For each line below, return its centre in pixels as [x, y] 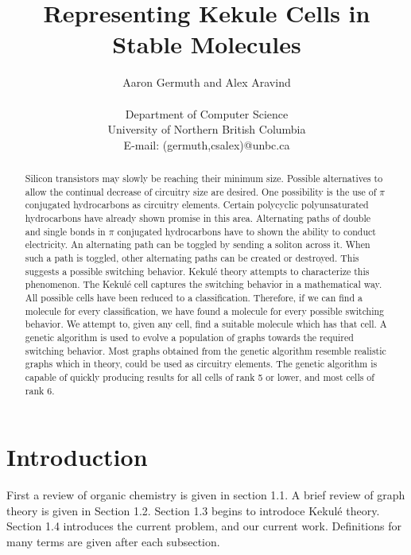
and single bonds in [65, 231]
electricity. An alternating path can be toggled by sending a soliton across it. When [198, 245]
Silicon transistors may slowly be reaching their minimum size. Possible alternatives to [204, 179]
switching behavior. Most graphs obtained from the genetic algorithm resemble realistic [205, 350]
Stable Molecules [207, 44]
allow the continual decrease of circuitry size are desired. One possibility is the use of [201, 191]
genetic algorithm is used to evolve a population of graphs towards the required [189, 337]
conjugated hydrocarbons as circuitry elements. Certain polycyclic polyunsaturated [197, 205]
